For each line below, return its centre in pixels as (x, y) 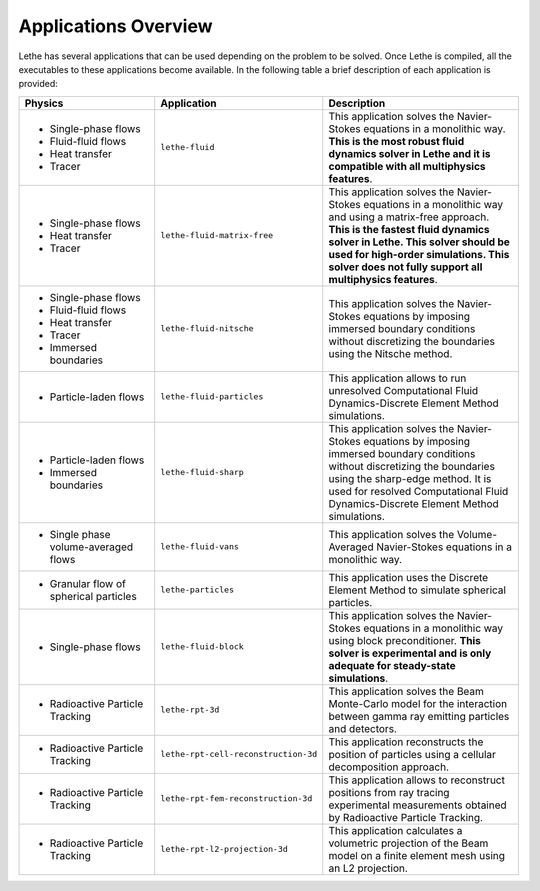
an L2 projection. (368, 868)
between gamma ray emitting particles (419, 716)
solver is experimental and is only (410, 653)
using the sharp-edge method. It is (410, 478)
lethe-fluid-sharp (202, 472)
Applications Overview (115, 26)
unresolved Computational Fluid (403, 390)
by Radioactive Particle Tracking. (406, 817)
